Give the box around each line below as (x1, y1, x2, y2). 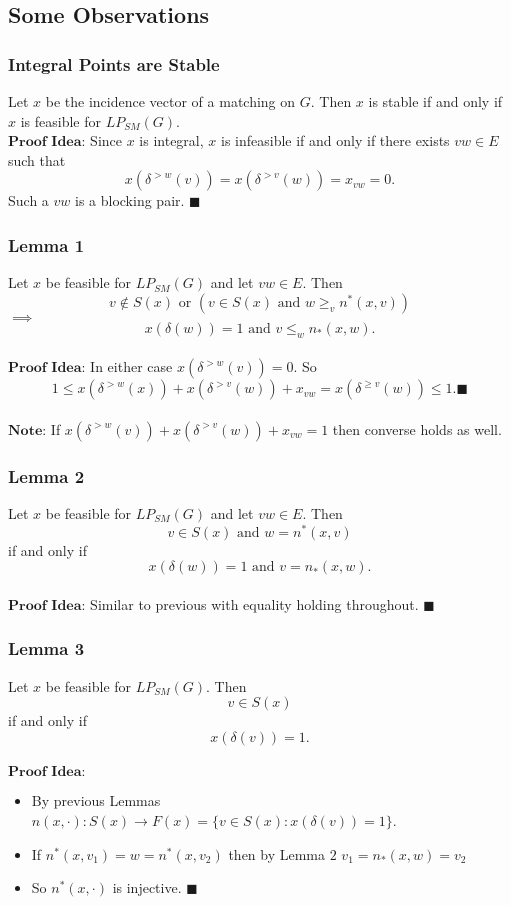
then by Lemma (228, 843, 326, 864)
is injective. (112, 877, 182, 898)
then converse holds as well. (332, 418, 502, 439)
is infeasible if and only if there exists (220, 130, 450, 151)
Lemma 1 (8, 232, 85, 257)
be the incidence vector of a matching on (45, 91, 296, 111)
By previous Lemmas (31, 790, 161, 811)
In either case (90, 356, 173, 377)
